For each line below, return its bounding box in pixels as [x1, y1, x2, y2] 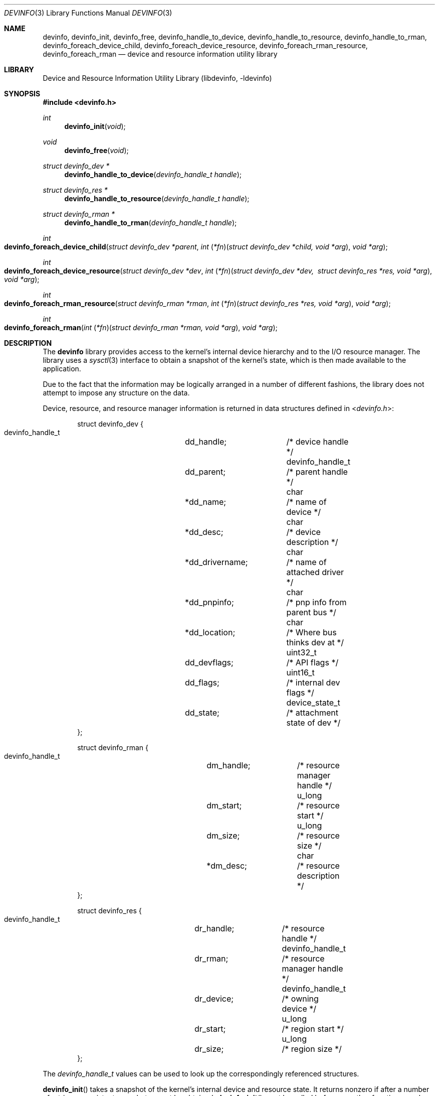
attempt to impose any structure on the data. [43, 388, 190, 397]
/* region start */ [282, 1024, 344, 1034]
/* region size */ [282, 1044, 342, 1054]
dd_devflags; [185, 657, 234, 667]
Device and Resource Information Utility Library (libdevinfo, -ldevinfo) [43, 74, 272, 82]
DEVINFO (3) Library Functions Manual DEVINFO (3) [4, 9, 172, 17]
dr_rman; [194, 953, 229, 964]
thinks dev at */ [286, 637, 344, 647]
